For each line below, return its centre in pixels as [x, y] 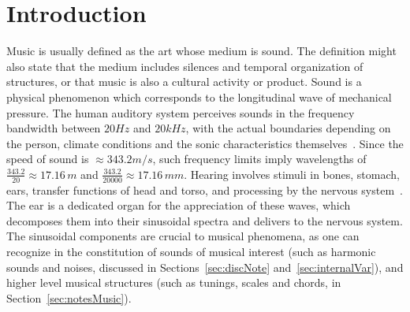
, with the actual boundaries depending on [288, 128]
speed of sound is [48, 159]
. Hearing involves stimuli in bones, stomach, [292, 174]
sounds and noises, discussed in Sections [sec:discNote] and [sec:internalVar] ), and [205, 267]
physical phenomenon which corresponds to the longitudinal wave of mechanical [199, 97]
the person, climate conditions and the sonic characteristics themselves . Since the [205, 143]
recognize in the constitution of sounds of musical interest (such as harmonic [191, 252]
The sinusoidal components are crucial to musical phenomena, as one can [183, 236]
